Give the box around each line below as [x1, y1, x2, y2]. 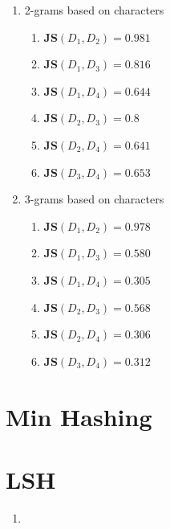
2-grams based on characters [24, 2, 164, 18]
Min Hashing [6, 400, 152, 433]
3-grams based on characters [24, 191, 164, 207]
